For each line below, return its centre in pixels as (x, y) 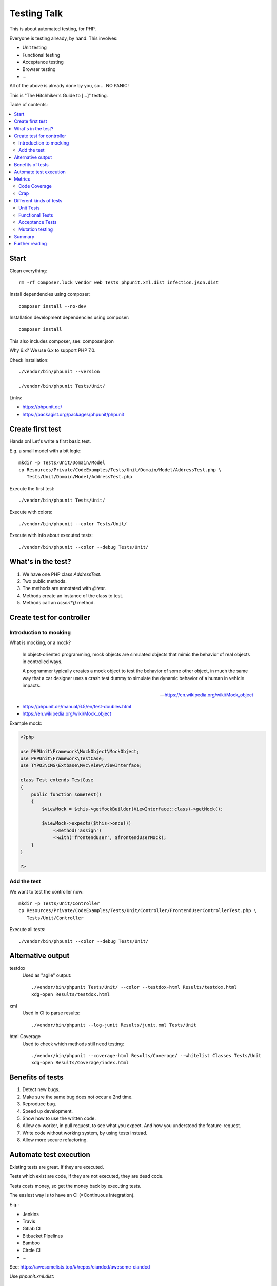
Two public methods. (44, 581)
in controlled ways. (42, 662)
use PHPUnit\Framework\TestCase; (62, 758)
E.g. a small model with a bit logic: (45, 451)
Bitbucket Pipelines (43, 1236)
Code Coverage (35, 186)
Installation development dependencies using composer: (69, 317)
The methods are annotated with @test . (64, 588)
